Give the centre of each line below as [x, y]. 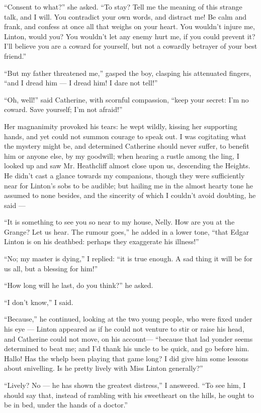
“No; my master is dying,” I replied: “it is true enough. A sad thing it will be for [128, 259]
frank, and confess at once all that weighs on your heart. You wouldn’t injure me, [129, 26]
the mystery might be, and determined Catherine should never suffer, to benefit [127, 146]
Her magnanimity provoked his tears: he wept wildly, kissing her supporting [121, 126]
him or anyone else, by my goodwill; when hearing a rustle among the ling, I [122, 156]
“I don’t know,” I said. [39, 302]
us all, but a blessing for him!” [51, 268]
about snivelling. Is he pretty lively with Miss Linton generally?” [104, 368]
